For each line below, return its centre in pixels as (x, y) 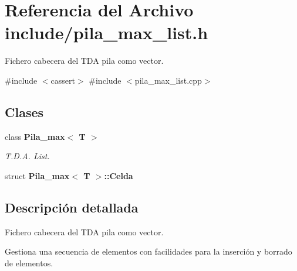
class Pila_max (35, 136)
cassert (63, 80)
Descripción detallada (72, 207)
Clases (24, 112)
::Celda (119, 175)
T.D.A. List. (27, 156)
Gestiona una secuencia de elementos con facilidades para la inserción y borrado (148, 251)
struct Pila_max (37, 175)
